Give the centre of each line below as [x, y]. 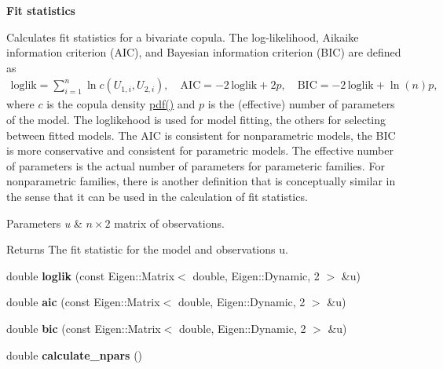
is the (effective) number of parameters [301, 104]
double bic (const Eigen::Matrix [84, 328]
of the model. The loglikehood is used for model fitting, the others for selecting [196, 119]
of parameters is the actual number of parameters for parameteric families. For [196, 165]
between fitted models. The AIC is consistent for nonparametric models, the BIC [201, 135]
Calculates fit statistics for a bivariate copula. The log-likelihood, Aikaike [183, 37]
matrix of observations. [169, 223]
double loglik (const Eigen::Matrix [91, 275]
